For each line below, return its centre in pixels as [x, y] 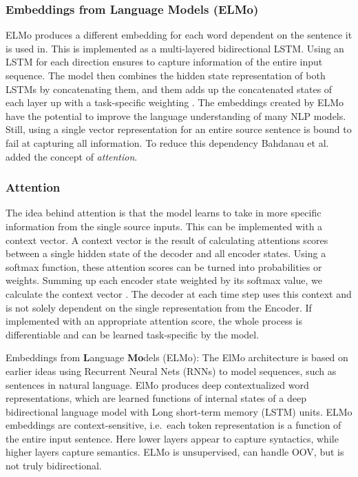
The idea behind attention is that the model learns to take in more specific [164, 213]
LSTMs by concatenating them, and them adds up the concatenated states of [169, 89]
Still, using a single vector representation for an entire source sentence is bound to [179, 129]
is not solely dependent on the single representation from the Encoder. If [159, 307]
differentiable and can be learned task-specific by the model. [133, 334]
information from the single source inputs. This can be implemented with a [164, 226]
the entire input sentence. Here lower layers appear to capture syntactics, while [172, 438]
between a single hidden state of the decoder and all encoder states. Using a [166, 253]
